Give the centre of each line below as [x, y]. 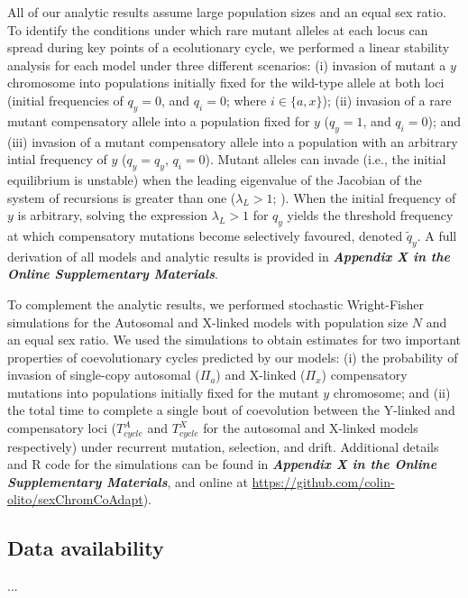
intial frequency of [57, 159]
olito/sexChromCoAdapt [75, 499]
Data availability [86, 548]
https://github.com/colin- [323, 481]
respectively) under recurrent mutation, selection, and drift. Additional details [223, 446]
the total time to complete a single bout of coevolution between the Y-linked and [231, 410]
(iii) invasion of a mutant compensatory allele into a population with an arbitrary [233, 141]
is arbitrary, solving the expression [113, 215]
